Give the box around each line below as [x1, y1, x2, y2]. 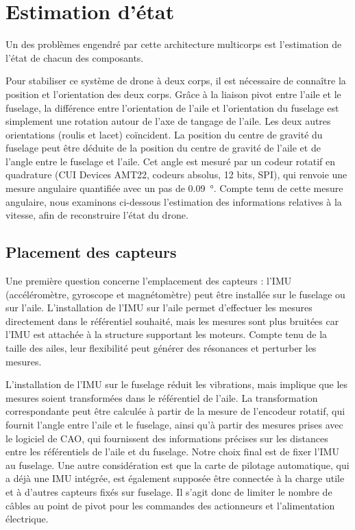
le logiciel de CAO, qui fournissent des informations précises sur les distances [5, 431, 328, 445]
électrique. [5, 511, 49, 526]
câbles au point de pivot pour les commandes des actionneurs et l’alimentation [5, 498, 335, 512]
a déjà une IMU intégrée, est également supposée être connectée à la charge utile [5, 471, 345, 485]
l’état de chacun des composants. [5, 50, 144, 64]
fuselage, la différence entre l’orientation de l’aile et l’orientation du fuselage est [5, 100, 339, 115]
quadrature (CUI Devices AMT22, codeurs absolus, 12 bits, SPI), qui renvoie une [5, 167, 347, 182]
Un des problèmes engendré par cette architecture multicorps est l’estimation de [5, 37, 342, 51]
